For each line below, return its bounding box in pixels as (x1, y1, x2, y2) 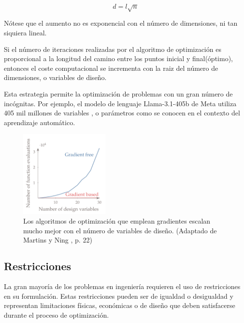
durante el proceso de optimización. (4, 309, 109, 320)
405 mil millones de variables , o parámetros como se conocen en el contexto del (4, 108, 240, 118)
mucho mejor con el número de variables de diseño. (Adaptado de (23, 225, 217, 235)
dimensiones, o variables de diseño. (4, 72, 107, 82)
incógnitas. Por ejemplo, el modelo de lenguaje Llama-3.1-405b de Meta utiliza (4, 98, 237, 108)
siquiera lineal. (4, 27, 47, 37)
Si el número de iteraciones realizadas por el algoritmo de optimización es (4, 44, 221, 54)
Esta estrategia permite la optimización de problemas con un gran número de (4, 88, 233, 98)
